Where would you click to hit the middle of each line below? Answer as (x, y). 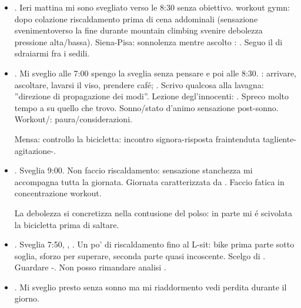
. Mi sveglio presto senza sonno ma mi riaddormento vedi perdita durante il (150, 287)
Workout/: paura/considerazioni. (73, 119)
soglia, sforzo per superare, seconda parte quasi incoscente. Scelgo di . (140, 255)
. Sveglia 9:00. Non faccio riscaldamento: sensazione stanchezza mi (133, 170)
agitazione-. (35, 150)
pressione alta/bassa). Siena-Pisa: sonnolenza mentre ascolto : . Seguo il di (148, 41)
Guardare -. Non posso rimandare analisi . (90, 267)
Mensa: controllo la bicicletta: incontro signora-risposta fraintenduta (137, 138)
